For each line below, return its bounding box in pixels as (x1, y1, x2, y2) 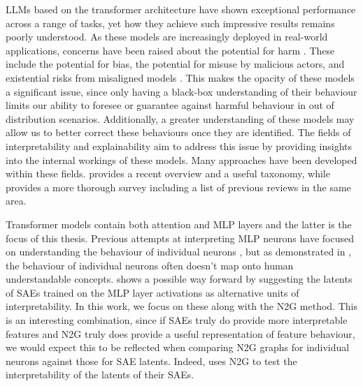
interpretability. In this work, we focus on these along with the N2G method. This (6, 299, 357, 313)
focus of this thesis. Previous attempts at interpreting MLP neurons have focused (6, 230, 354, 245)
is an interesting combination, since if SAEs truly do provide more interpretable (6, 313, 348, 327)
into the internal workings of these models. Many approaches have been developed (6, 152, 357, 167)
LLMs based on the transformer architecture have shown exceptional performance (6, 2, 356, 16)
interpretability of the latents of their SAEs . (6, 367, 194, 382)
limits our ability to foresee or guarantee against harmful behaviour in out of (6, 98, 334, 112)
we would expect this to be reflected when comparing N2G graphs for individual (6, 340, 350, 355)
